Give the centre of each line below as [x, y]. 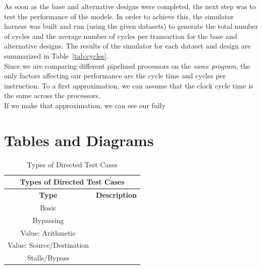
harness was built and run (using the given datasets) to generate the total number [131, 26]
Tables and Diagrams [79, 140]
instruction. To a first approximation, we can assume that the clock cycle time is [129, 85]
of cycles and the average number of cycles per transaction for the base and [121, 36]
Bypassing [48, 220]
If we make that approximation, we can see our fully [85, 105]
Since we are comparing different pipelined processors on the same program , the [127, 65]
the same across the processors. [52, 95]
